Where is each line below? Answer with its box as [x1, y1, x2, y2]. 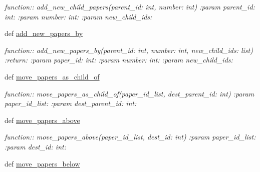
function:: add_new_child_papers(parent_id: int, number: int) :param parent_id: [5, 1, 255, 11]
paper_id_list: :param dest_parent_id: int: [5, 98, 137, 108]
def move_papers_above [5, 114, 80, 125]
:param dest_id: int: [5, 141, 66, 151]
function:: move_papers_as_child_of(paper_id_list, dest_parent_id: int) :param [5, 88, 254, 98]
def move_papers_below [5, 158, 80, 168]
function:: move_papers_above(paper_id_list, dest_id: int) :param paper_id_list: [5, 131, 256, 142]
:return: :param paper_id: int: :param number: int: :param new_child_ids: [5, 54, 233, 65]
